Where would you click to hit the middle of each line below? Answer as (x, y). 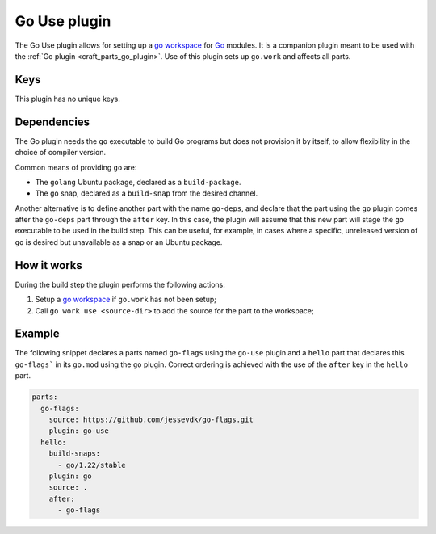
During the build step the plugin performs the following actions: (120, 284)
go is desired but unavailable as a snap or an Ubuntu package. (119, 242)
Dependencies (52, 122)
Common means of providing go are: (76, 167)
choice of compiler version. (61, 153)
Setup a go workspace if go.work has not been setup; (126, 300)
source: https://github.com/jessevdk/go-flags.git (151, 420)
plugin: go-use (79, 431)
